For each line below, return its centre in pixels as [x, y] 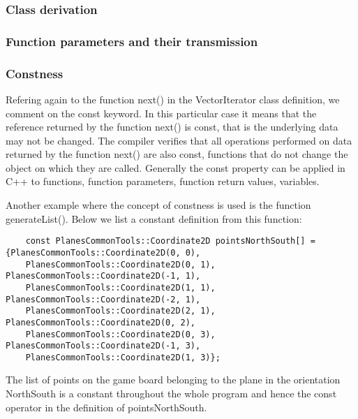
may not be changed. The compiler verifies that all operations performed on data [179, 140]
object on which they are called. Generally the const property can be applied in [176, 167]
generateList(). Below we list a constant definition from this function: [154, 218]
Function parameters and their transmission [132, 41]
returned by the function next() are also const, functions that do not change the [177, 154]
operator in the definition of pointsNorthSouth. [106, 407]
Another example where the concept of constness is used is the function [158, 205]
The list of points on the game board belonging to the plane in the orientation [173, 380]
